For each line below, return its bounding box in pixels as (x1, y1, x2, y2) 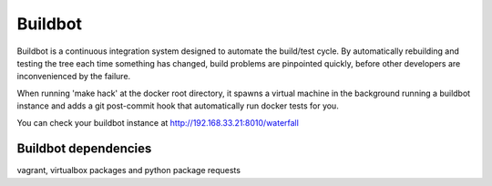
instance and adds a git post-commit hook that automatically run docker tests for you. (16, 100, 339, 111)
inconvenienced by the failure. (16, 71, 131, 82)
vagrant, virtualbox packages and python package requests (16, 165, 241, 176)
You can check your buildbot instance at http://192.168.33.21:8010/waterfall (16, 117, 300, 128)
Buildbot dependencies (16, 141, 152, 157)
